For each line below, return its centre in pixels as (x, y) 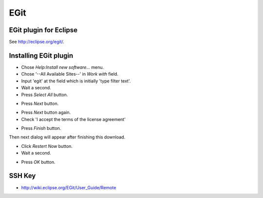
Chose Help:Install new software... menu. (63, 67)
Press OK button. (38, 162)
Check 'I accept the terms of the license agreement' (74, 119)
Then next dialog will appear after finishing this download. (67, 137)
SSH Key (22, 176)
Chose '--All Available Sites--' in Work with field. (70, 74)
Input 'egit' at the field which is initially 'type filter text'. (76, 81)
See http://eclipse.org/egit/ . (37, 42)
